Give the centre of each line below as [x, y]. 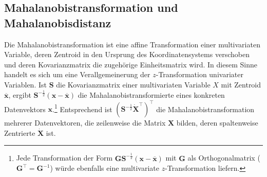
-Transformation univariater [199, 74]
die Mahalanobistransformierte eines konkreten [151, 94]
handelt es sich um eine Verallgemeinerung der [77, 74]
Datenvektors [25, 109]
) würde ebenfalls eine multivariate [104, 168]
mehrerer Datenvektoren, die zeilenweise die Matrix [85, 123]
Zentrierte [20, 132]
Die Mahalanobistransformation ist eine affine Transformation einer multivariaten [132, 44]
